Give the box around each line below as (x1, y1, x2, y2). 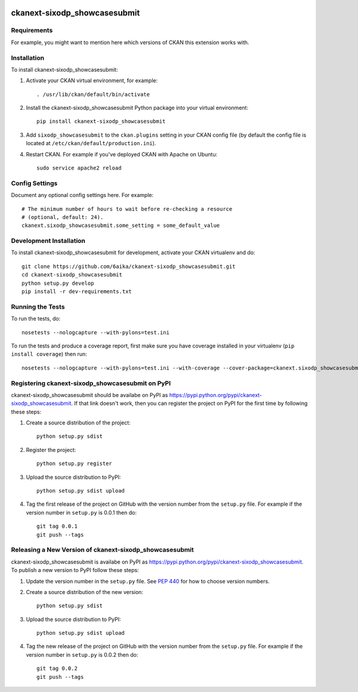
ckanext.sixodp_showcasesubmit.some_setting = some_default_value (21, 222, 220, 229)
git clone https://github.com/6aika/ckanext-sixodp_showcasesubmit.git (21, 263, 236, 270)
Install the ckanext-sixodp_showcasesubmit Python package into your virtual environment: (26, 104, 249, 112)
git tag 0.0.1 (36, 523, 78, 530)
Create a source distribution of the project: (26, 419, 131, 426)
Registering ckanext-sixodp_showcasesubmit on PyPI (11, 379, 171, 387)
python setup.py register (36, 460, 113, 467)
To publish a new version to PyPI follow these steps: (11, 567, 140, 574)
